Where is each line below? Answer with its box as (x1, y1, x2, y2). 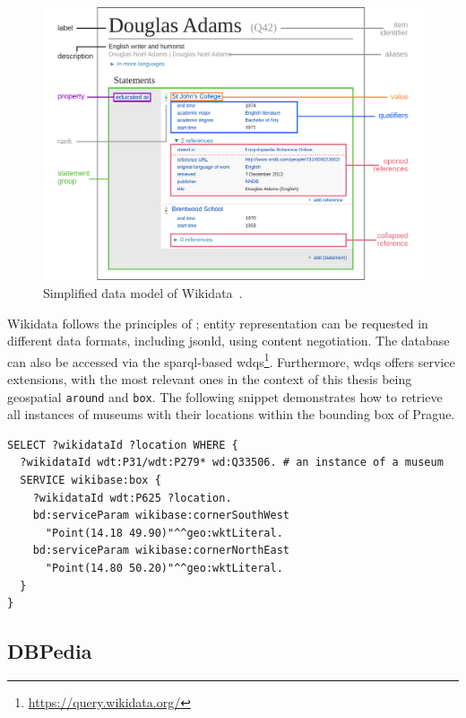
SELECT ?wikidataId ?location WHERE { (7, 438, 238, 451)
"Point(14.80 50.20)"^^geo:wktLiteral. (45, 561, 283, 574)
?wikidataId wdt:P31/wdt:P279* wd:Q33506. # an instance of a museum (20, 456, 444, 469)
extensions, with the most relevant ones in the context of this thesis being (7, 369, 412, 388)
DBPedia (7, 637, 92, 665)
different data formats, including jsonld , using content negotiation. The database (7, 331, 450, 350)
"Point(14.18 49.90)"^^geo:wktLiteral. (45, 526, 283, 539)
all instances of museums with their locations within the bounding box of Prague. (7, 405, 455, 424)
